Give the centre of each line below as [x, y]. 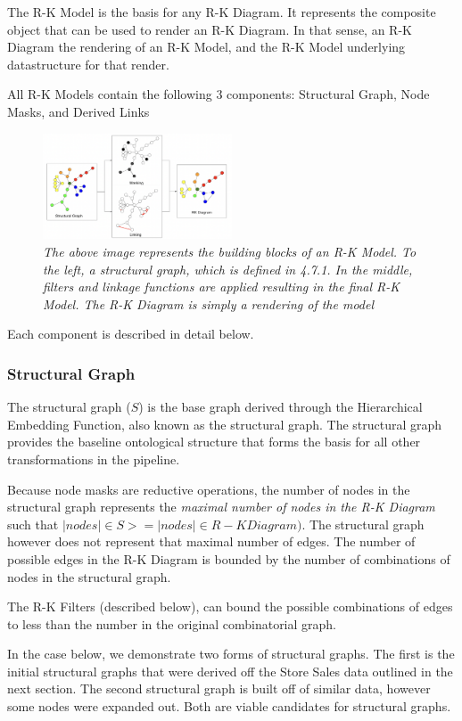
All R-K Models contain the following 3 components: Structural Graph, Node [219, 94]
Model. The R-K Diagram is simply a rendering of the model [209, 303]
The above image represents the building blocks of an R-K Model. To [230, 251]
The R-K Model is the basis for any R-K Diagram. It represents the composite [222, 12]
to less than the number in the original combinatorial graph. [172, 623]
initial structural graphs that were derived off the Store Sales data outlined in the [230, 671]
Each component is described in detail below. [131, 334]
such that [33, 524]
